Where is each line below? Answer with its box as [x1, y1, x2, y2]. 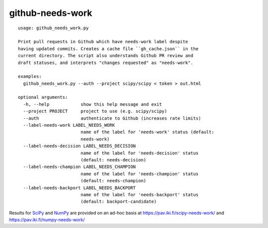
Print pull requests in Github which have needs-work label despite [18, 39, 188, 45]
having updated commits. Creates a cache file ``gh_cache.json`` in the [18, 46, 199, 52]
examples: [18, 74, 42, 79]
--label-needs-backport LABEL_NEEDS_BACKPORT [23, 185, 136, 191]
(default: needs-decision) [80, 157, 146, 162]
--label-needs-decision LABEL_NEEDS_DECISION [23, 143, 136, 149]
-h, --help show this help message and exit [23, 101, 162, 107]
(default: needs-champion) [80, 178, 146, 184]
